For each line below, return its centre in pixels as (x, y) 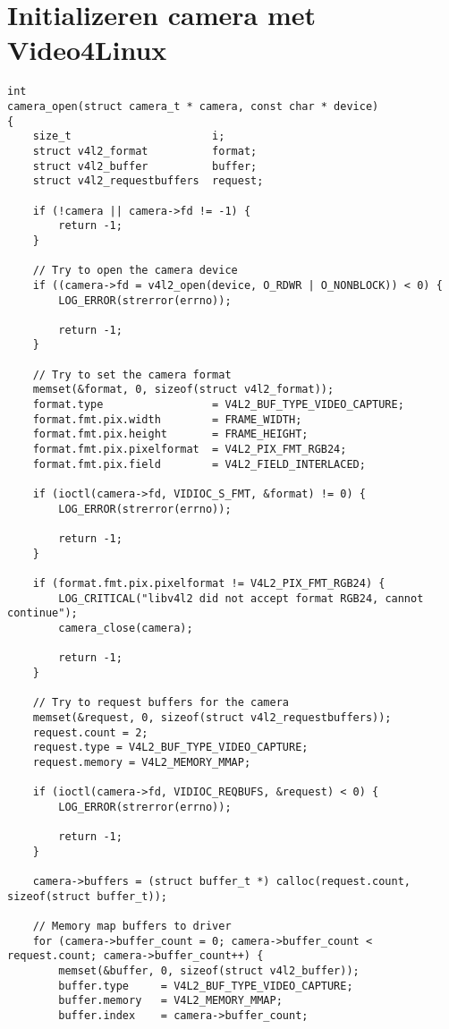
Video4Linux (87, 50)
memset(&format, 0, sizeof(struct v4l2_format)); (183, 390)
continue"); (42, 613)
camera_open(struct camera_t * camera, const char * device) (193, 106)
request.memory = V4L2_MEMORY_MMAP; (142, 762)
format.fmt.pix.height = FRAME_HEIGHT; (170, 434)
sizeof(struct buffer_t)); (87, 896)
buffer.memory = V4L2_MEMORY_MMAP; (170, 1001)
